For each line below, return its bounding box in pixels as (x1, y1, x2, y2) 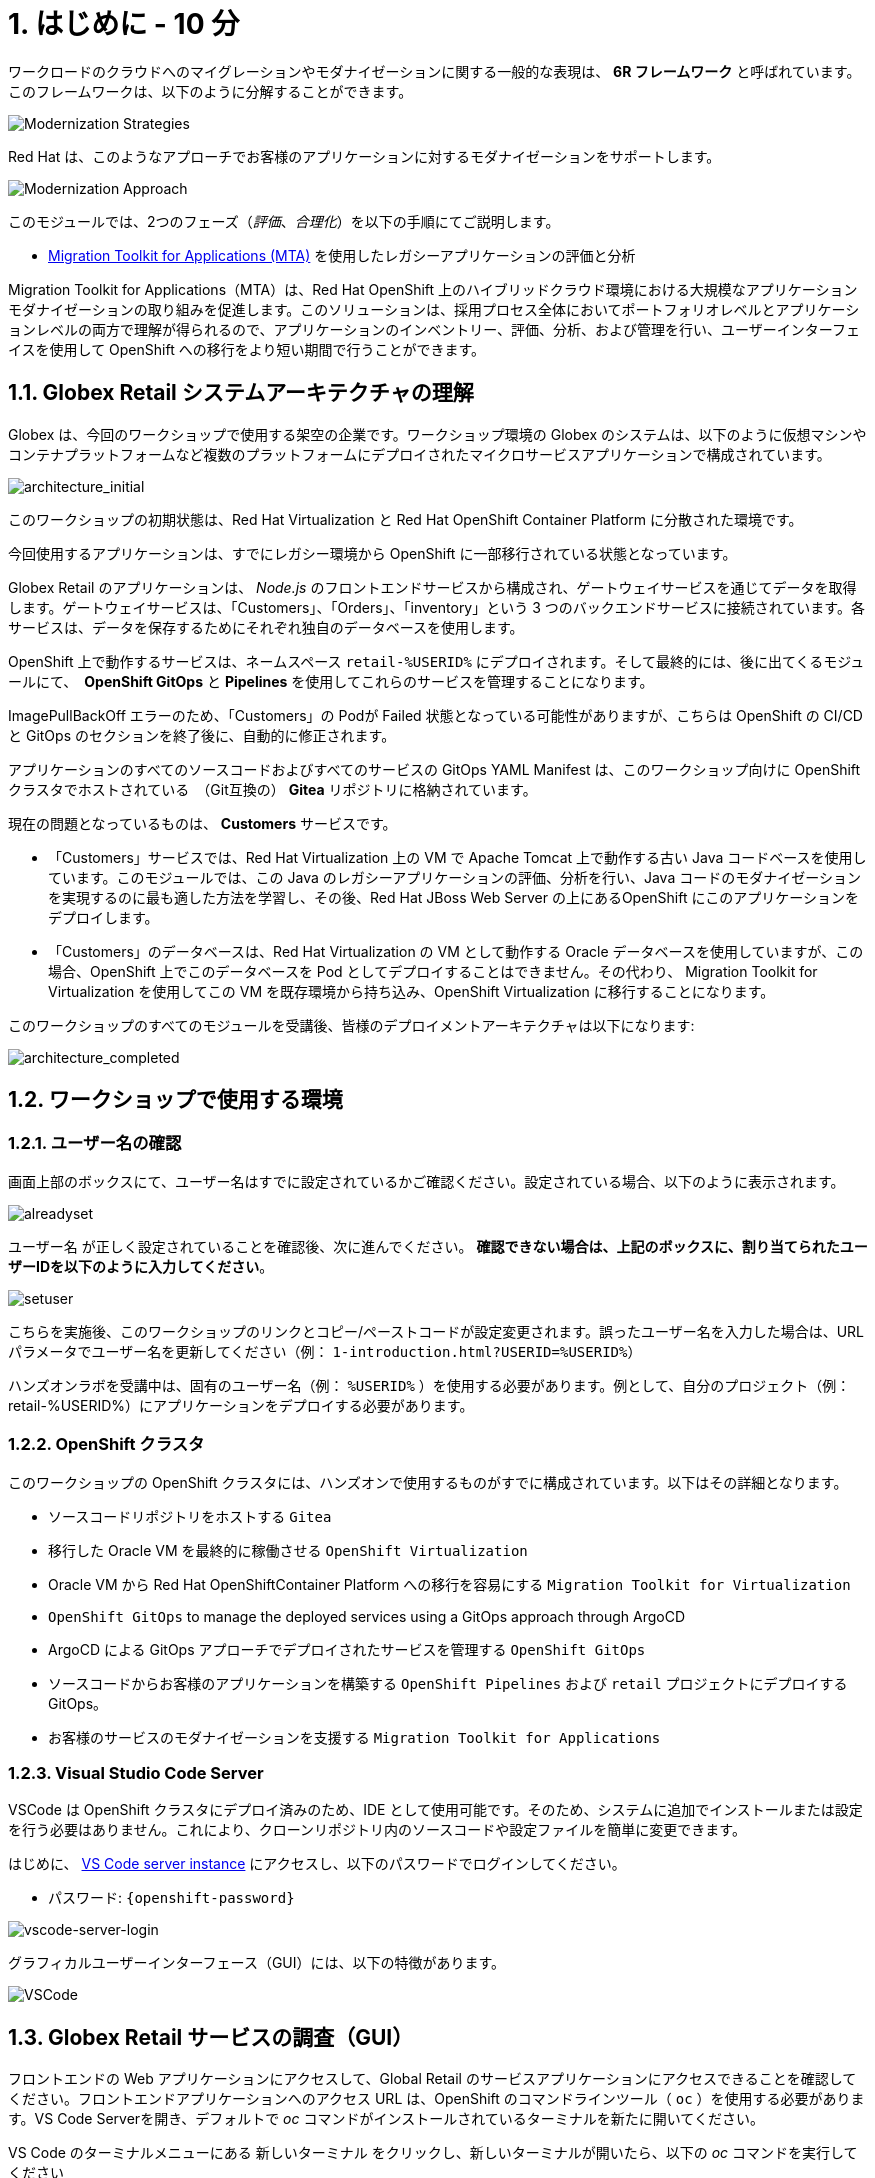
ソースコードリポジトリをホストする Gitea (48, 1507, 332, 1525)
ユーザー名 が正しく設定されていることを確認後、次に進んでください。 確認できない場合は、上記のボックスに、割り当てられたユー (8, 1237, 868, 1255)
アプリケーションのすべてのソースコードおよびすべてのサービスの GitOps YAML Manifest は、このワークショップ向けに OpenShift (8, 760, 861, 778)
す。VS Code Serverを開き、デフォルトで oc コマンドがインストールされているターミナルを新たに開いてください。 (8, 2110, 764, 2128)
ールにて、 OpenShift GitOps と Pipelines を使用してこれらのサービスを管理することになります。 (8, 672, 654, 690)
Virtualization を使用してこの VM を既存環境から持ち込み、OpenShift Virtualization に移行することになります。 (48, 982, 775, 1000)
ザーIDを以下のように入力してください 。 (8, 1257, 274, 1275)
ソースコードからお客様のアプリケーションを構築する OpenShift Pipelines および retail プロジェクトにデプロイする (48, 1674, 848, 1692)
